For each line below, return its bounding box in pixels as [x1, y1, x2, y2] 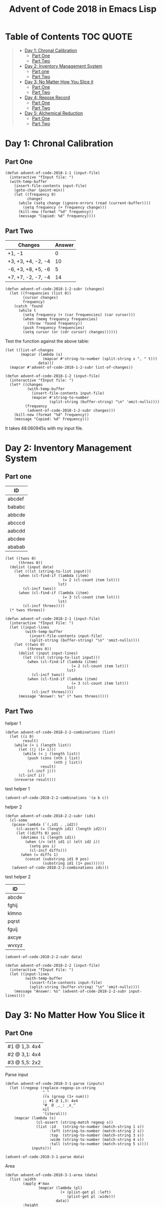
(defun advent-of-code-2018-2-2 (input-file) [5, 963, 100, 968]
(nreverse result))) [14, 777, 56, 782]
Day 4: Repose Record [24, 95, 70, 100]
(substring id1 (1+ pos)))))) [42, 860, 105, 866]
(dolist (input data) [9, 565, 54, 570]
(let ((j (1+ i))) [18, 747, 56, 752]
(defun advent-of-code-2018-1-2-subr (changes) [5, 286, 105, 291]
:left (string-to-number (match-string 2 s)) [49, 1128, 144, 1133]
